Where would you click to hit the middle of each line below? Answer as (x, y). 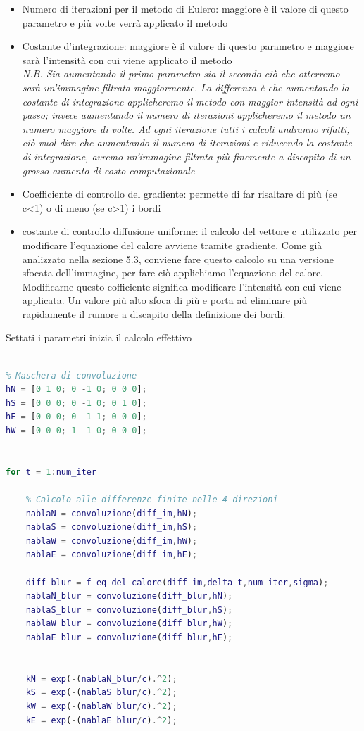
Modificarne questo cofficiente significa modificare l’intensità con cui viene (182, 286)
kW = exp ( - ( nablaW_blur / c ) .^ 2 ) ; (101, 706)
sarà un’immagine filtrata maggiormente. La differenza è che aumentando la (186, 87)
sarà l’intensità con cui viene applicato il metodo (127, 59)
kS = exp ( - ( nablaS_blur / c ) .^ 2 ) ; (101, 693)
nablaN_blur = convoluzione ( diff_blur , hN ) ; (129, 596)
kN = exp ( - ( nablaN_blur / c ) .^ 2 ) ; (101, 679)
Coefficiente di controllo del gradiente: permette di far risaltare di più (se (180, 194)
